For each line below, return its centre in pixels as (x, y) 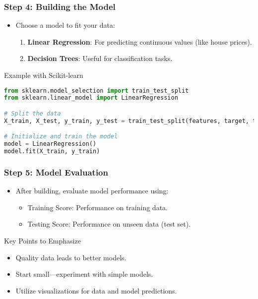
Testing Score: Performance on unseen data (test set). (109, 224)
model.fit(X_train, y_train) (52, 151)
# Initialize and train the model (61, 137)
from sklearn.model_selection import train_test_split (97, 90)
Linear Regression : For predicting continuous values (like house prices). (140, 41)
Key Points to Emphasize (42, 241)
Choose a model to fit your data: (65, 25)
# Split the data (32, 114)
